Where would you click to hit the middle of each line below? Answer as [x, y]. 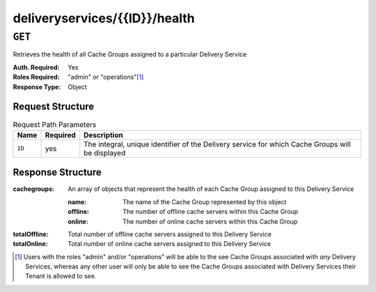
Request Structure [54, 107]
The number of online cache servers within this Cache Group [210, 221]
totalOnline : [30, 244]
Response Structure [57, 172]
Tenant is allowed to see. [61, 276]
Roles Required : [36, 77]
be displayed [105, 153]
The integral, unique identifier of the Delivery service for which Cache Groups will [217, 144]
